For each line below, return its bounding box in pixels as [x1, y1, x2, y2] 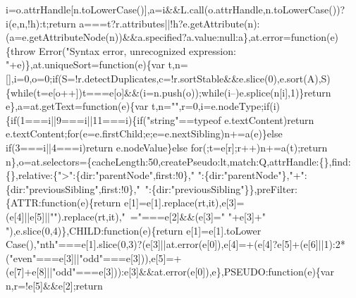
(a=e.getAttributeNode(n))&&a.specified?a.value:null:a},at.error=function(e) [6, 30, 339, 44]
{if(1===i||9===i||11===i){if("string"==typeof [6, 112, 221, 127]
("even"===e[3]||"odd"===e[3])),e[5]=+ [6, 250, 182, 265]
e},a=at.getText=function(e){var [6, 99, 149, 113]
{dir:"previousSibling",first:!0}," [6, 181, 140, 196]
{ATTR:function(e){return [6, 195, 121, 210]
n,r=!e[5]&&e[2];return [6, 278, 103, 292]
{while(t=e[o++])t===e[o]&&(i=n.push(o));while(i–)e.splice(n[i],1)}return [6, 85, 331, 99]
